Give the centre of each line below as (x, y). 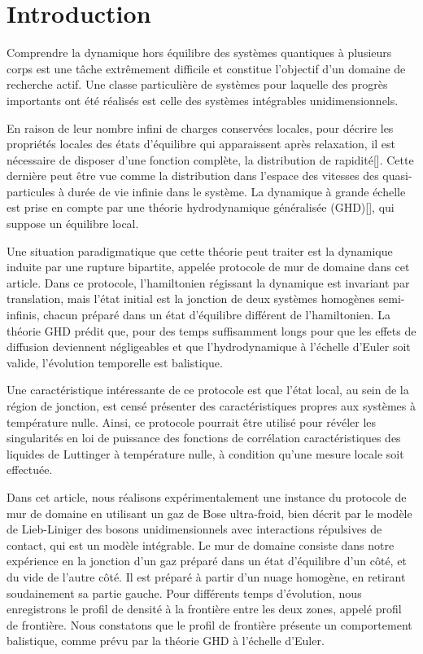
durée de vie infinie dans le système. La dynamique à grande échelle (237, 191)
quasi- (397, 176)
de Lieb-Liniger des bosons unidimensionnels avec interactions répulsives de (194, 529)
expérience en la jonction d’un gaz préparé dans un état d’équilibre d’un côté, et (207, 561)
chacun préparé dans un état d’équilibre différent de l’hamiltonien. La (217, 315)
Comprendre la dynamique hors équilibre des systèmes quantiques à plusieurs (199, 53)
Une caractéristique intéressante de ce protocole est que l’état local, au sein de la (208, 390)
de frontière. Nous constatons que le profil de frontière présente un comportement (209, 624)
